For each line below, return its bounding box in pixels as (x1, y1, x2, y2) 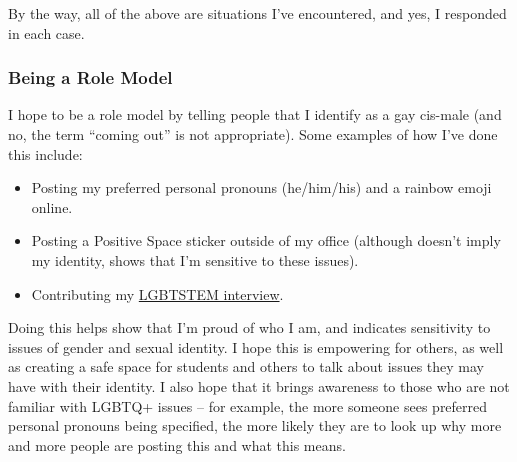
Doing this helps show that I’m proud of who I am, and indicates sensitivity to (8, 317, 491, 338)
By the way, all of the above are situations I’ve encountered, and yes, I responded (8, 3, 507, 23)
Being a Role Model (8, 65, 173, 90)
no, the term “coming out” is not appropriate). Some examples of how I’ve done (8, 124, 498, 144)
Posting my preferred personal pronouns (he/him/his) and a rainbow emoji (31, 177, 492, 198)
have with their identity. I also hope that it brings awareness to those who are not (8, 375, 510, 396)
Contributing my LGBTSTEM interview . (31, 283, 284, 304)
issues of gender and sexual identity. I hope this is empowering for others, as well (8, 336, 504, 357)
